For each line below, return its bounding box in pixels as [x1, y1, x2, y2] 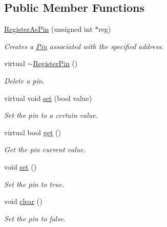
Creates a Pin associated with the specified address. [4, 40, 164, 51]
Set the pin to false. [4, 213, 66, 223]
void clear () [4, 196, 43, 207]
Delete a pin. [4, 75, 45, 86]
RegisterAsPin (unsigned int [4, 24, 93, 34]
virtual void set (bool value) [4, 92, 92, 103]
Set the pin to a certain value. [4, 110, 98, 120]
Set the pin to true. [4, 178, 65, 189]
